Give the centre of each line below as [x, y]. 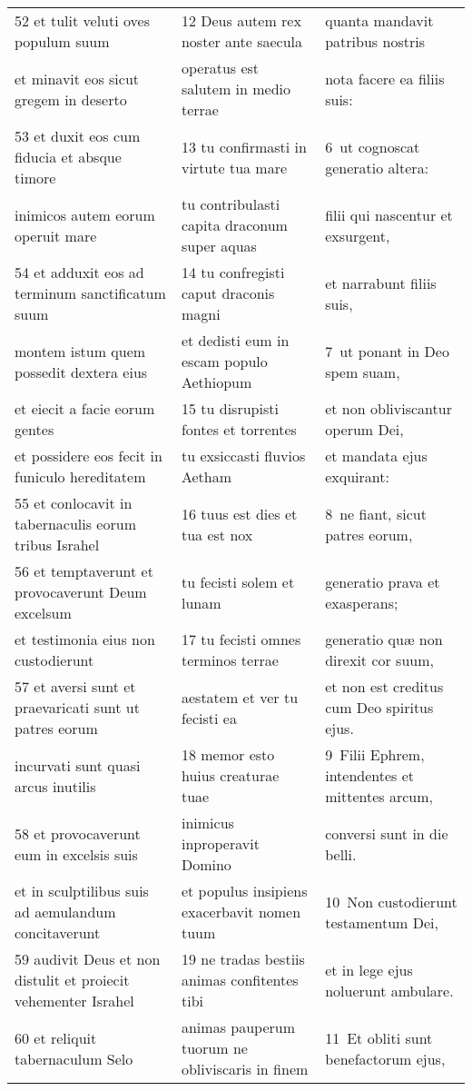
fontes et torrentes [239, 429]
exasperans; [362, 602]
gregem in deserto [71, 99]
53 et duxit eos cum [78, 136]
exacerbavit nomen [241, 912]
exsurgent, [358, 235]
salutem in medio [236, 89]
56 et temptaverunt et [84, 571]
